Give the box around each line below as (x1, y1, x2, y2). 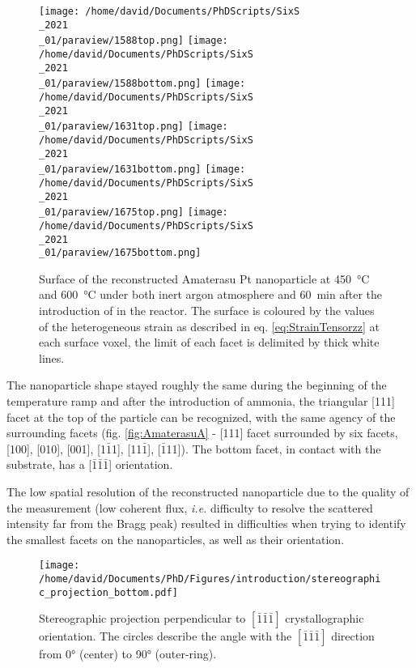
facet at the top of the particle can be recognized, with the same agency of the (6, 408, 396, 425)
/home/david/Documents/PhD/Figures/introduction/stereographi (39, 572, 381, 585)
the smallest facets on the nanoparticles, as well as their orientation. (6, 530, 345, 547)
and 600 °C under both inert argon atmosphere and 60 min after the (39, 286, 383, 303)
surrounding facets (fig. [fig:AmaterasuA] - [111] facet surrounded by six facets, (6, 424, 398, 441)
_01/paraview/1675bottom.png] (39, 247, 202, 259)
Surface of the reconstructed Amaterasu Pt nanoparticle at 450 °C (39, 270, 370, 287)
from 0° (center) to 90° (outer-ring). (39, 645, 217, 662)
